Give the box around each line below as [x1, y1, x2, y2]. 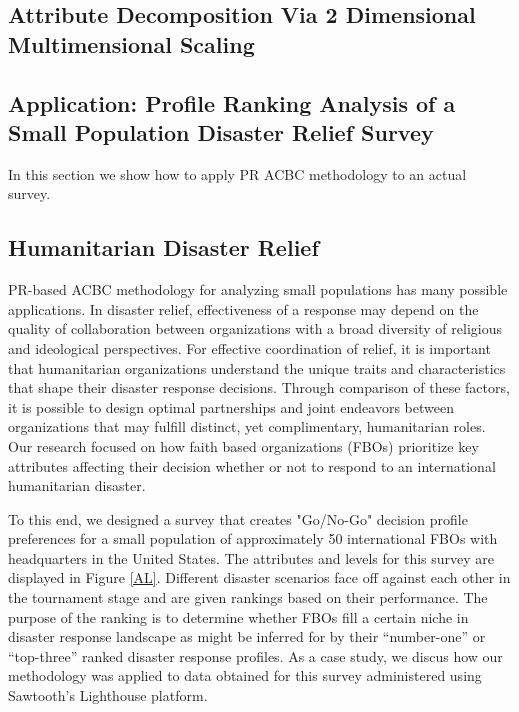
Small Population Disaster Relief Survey [8, 116, 434, 147]
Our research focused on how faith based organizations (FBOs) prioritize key [8, 435, 479, 456]
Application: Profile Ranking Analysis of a [8, 87, 456, 118]
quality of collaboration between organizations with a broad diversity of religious [8, 318, 502, 339]
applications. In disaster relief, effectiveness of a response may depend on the [8, 298, 479, 319]
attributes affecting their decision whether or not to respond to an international [8, 455, 496, 476]
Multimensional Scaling [8, 28, 255, 59]
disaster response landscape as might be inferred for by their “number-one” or [8, 626, 486, 647]
